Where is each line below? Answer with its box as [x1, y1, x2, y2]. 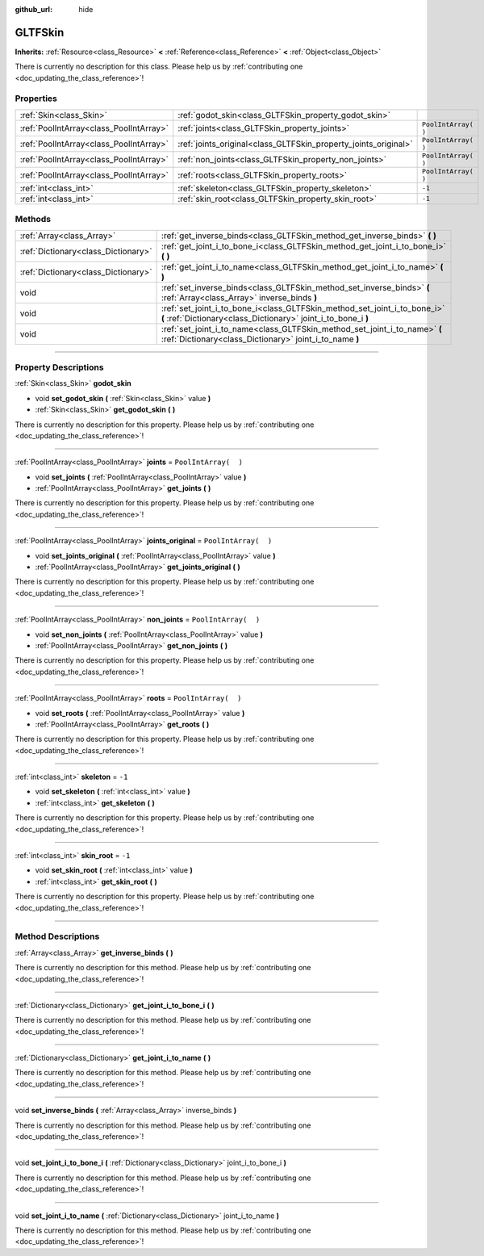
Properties [15, 93, 58, 104]
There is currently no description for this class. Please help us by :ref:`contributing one [15, 61, 303, 72]
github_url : [15, 5, 52, 14]
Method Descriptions [15, 931, 100, 942]
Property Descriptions [15, 362, 104, 373]
